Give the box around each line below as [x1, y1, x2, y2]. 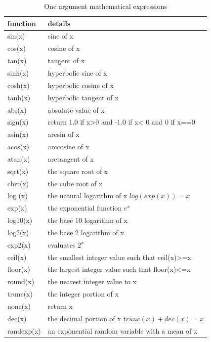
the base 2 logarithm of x [47, 227, 124, 237]
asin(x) [7, 129, 29, 139]
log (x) [7, 190, 28, 201]
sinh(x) [7, 67, 29, 78]
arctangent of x [47, 153, 94, 164]
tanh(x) [7, 92, 31, 102]
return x [47, 301, 73, 311]
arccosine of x [47, 141, 89, 152]
